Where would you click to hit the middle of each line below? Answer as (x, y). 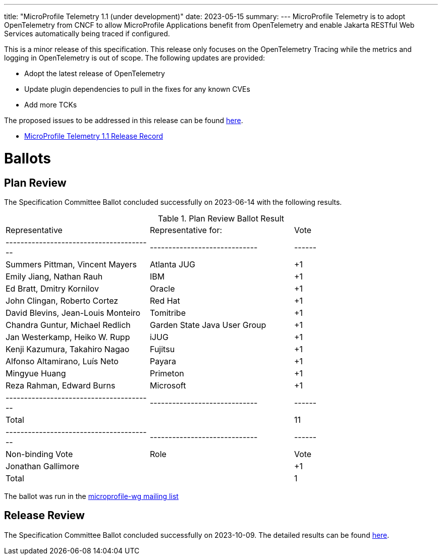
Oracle (162, 288)
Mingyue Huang (36, 373)
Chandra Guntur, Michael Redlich (68, 325)
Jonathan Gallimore (43, 466)
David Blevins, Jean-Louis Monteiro (73, 313)
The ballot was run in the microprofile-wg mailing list (91, 496)
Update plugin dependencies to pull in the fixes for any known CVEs (137, 89)
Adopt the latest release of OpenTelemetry (95, 73)
